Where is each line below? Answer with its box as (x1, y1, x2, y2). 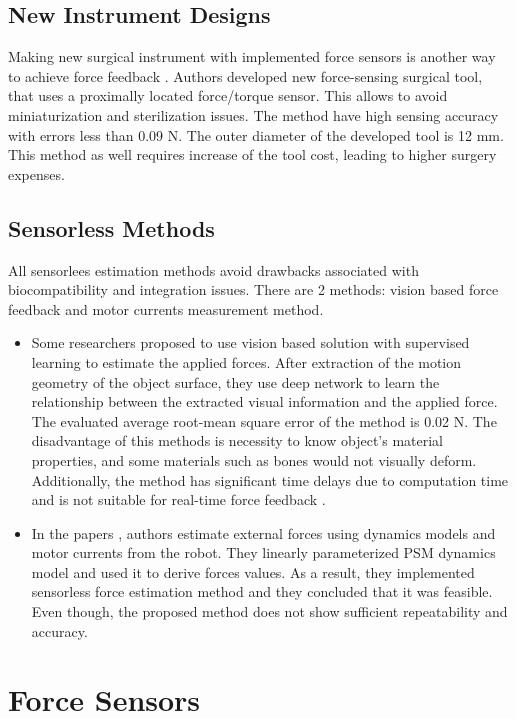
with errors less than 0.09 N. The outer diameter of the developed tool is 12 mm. (8, 124, 504, 145)
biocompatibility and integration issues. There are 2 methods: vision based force (8, 279, 499, 300)
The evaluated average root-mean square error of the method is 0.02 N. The (31, 410, 497, 431)
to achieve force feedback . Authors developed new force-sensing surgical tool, (8, 65, 483, 86)
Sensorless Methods (8, 212, 215, 243)
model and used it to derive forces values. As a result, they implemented (31, 561, 475, 582)
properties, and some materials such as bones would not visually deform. (31, 449, 477, 470)
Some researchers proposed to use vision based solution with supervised (31, 332, 470, 353)
